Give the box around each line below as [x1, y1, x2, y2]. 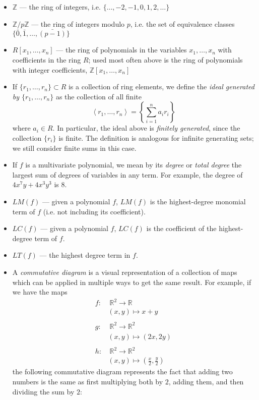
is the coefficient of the [146, 223, 217, 234]
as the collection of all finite [55, 91, 142, 101]
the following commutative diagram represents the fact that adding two [12, 366, 233, 377]
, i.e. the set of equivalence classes [130, 18, 235, 29]
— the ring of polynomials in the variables [56, 44, 187, 55]
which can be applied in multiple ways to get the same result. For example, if [12, 276, 251, 287]
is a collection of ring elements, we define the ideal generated [68, 81, 254, 92]
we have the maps [12, 287, 68, 297]
